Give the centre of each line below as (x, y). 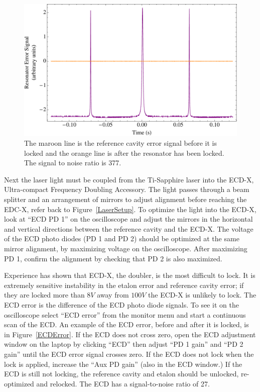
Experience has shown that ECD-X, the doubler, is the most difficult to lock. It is (130, 275)
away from (113, 295)
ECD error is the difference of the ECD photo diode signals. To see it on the (121, 305)
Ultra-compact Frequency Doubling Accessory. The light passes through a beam (127, 189)
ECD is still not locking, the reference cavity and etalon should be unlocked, (121, 374)
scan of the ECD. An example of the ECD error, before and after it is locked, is (126, 324)
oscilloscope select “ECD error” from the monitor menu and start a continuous (125, 314)
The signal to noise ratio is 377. (73, 163)
